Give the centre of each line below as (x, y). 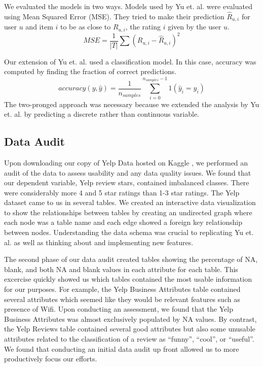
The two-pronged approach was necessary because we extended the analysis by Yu (132, 104)
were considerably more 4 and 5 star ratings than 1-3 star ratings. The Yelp (122, 192)
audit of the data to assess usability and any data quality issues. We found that (128, 172)
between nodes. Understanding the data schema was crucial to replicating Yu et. (129, 232)
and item (39, 27)
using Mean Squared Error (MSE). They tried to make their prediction (114, 16)
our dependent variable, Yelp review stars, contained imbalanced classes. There (127, 182)
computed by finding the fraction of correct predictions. (90, 71)
